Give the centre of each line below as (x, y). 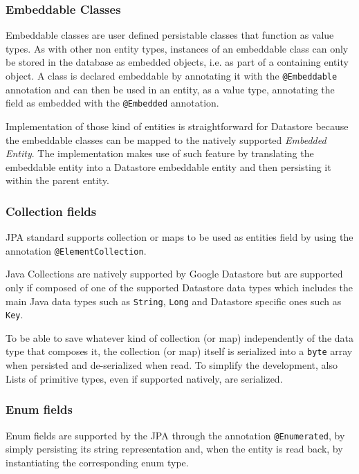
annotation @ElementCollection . (76, 250)
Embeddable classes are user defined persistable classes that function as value (170, 35)
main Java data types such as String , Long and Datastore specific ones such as (174, 301)
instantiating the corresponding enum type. (97, 462)
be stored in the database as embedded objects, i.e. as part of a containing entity (177, 62)
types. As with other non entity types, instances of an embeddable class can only (177, 48)
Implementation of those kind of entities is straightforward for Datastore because (177, 126)
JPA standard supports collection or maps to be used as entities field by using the (179, 237)
